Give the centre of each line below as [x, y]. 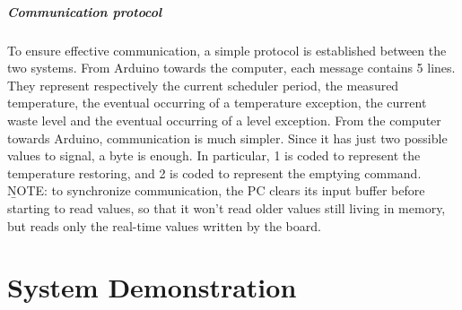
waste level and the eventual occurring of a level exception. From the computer [224, 120]
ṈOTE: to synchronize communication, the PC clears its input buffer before [216, 190]
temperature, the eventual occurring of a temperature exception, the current [217, 103]
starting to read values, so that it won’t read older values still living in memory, [227, 207]
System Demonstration [152, 287]
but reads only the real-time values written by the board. [164, 225]
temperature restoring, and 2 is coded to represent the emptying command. [214, 172]
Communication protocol [85, 11]
